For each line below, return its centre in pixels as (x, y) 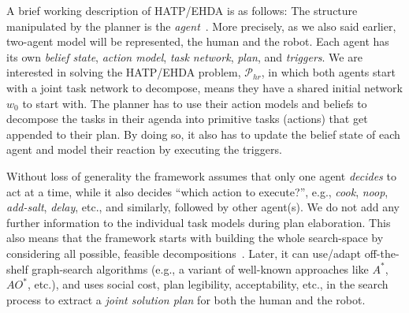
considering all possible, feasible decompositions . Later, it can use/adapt (184, 253)
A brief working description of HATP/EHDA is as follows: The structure (182, 10)
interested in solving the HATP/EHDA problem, (124, 72)
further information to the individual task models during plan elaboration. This (199, 222)
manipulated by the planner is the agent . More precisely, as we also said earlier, (201, 26)
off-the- (382, 253)
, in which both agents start (328, 72)
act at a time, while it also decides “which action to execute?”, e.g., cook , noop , (197, 191)
